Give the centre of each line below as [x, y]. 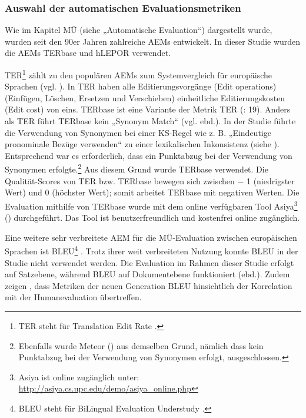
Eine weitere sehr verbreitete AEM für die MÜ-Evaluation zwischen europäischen [151, 237]
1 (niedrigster [270, 180]
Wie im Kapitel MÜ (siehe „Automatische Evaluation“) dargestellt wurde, [139, 30]
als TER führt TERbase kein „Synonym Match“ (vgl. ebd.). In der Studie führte [150, 121]
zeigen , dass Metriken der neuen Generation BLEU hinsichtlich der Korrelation [149, 285]
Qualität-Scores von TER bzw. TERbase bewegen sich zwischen [120, 180]
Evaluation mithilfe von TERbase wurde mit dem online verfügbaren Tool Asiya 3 [151, 205]
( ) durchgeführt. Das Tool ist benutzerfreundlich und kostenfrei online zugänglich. [152, 218]
